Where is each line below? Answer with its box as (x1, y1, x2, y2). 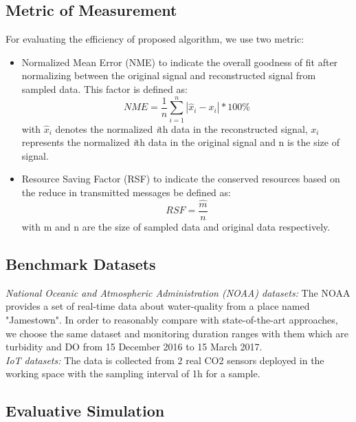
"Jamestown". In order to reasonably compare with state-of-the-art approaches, (5, 312, 338, 326)
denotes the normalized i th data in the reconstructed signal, (55, 121, 308, 136)
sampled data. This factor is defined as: (21, 81, 188, 96)
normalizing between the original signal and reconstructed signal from (21, 68, 316, 83)
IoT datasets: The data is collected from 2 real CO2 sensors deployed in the (5, 352, 324, 367)
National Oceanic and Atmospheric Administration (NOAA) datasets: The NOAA (5, 285, 351, 299)
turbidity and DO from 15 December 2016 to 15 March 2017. (5, 339, 263, 354)
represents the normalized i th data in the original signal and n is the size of (21, 135, 340, 149)
